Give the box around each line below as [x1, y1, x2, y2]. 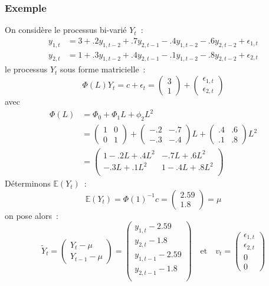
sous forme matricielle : [60, 63, 146, 75]
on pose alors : [5, 209, 58, 221]
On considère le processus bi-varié [5, 24, 127, 36]
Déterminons [5, 177, 51, 189]
